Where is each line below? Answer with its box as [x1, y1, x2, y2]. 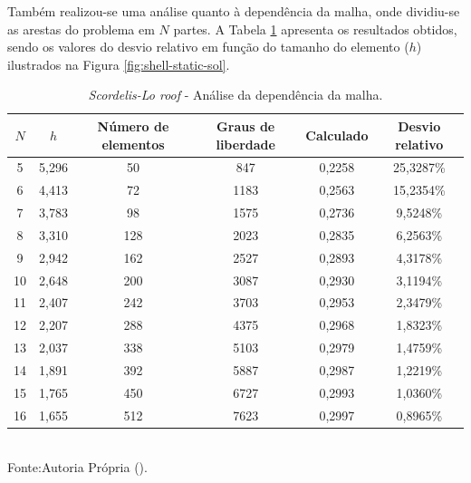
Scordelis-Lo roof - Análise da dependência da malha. [88, 85, 383, 104]
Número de [97, 116, 169, 135]
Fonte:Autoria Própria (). [7, 458, 148, 477]
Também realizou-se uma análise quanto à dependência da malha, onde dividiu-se [7, 2, 460, 20]
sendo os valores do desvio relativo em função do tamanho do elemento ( [7, 37, 409, 56]
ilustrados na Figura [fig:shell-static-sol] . [7, 54, 230, 73]
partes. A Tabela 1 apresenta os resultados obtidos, [173, 19, 457, 38]
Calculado [305, 125, 369, 144]
